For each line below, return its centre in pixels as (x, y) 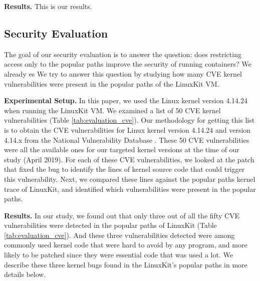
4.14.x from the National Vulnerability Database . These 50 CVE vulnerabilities (127, 139)
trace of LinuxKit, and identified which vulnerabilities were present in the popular (130, 189)
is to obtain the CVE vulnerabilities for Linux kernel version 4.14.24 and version (127, 129)
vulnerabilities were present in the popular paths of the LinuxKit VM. (112, 83)
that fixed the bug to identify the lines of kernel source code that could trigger (124, 169)
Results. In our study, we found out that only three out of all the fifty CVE (122, 215)
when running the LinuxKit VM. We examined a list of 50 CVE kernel (112, 110)
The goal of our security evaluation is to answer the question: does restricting (123, 54)
